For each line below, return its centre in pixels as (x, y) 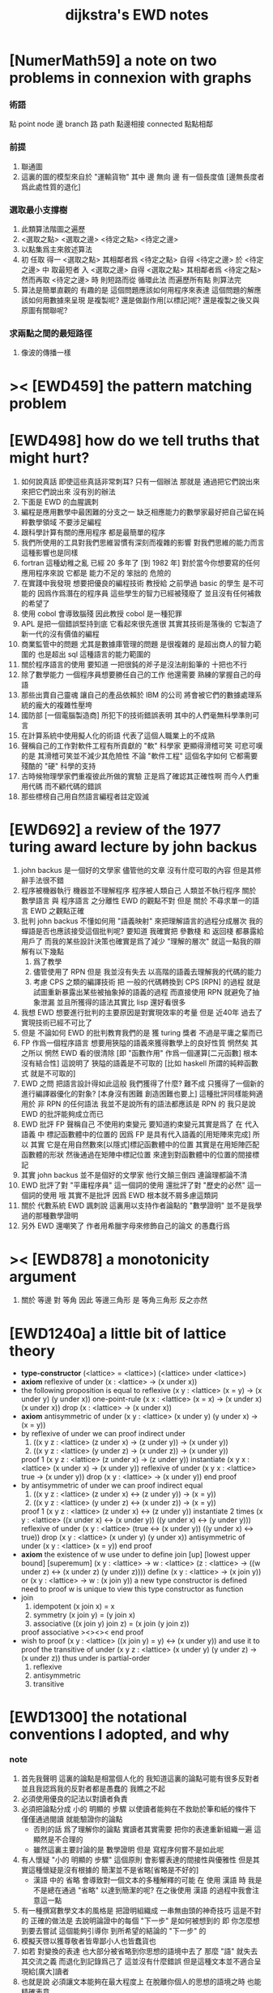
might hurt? (49, 458)
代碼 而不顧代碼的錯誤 (65, 786)
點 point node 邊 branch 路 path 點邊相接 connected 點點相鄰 (111, 124)
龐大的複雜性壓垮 (64, 705)
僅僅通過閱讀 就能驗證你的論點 (72, 1819)
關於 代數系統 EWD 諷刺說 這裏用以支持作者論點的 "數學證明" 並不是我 (138, 1205)
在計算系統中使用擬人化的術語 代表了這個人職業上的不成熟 (118, 735)
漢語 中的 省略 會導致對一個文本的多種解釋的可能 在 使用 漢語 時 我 (144, 1880)
